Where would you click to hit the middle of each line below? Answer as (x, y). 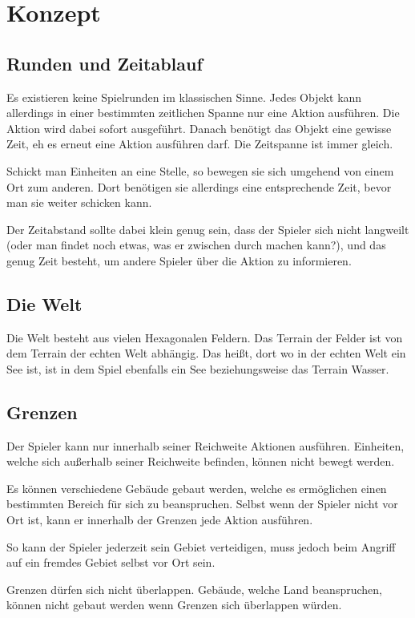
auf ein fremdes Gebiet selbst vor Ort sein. (111, 562)
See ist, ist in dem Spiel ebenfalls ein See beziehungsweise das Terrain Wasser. (198, 368)
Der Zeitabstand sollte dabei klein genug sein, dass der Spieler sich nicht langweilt (208, 229)
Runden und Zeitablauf (105, 63)
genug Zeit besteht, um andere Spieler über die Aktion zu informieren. (179, 260)
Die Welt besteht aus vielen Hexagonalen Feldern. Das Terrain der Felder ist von (205, 337)
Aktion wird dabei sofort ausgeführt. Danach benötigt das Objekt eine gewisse (199, 128)
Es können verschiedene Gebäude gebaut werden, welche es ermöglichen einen (197, 488)
